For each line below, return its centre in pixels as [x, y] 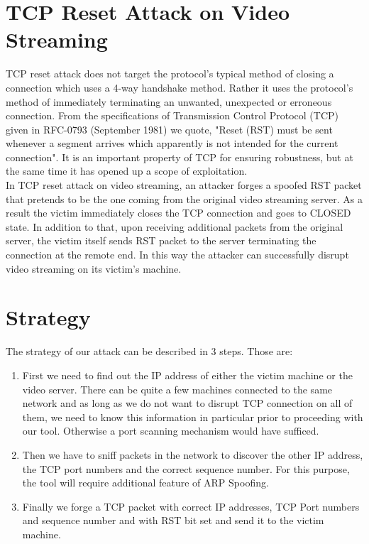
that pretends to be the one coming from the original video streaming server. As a [184, 198]
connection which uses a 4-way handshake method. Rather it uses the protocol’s [180, 87]
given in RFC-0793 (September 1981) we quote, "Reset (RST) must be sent [169, 129]
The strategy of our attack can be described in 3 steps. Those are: [149, 351]
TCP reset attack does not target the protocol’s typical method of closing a [170, 74]
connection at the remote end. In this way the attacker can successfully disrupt [177, 255]
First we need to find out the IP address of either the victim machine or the [187, 375]
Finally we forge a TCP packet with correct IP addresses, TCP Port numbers [191, 506]
